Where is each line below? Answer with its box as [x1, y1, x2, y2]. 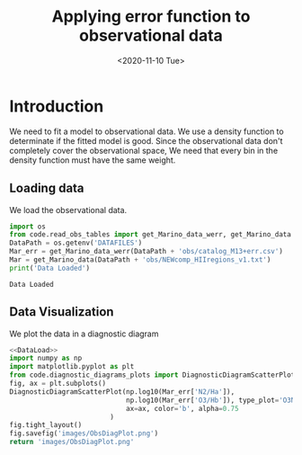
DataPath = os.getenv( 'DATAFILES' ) [9, 238, 143, 248]
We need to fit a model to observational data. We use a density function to [9, 126, 285, 137]
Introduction [9, 96, 104, 116]
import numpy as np [9, 353, 83, 363]
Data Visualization [9, 304, 114, 320]
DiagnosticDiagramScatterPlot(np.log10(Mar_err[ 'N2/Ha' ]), [9, 387, 235, 397]
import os [9, 222, 47, 231]
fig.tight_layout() [9, 421, 83, 430]
